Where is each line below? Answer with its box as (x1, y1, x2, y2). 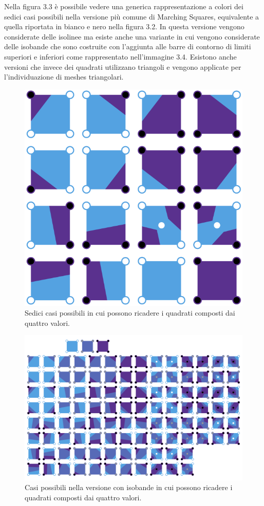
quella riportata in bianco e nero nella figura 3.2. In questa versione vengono (4, 21, 244, 32)
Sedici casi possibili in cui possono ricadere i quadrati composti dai (25, 307, 235, 318)
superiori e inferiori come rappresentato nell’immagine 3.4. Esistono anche (4, 51, 237, 62)
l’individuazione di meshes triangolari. (4, 71, 124, 82)
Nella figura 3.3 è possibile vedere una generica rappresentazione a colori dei (4, 1, 243, 11)
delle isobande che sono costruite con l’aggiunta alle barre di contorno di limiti (4, 41, 251, 52)
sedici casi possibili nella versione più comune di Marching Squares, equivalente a (4, 11, 259, 22)
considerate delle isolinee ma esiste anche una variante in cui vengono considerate (4, 31, 260, 42)
